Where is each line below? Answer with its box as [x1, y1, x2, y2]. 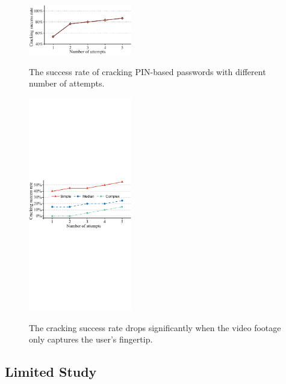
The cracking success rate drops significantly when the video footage [29, 321, 281, 334]
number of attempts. [29, 77, 105, 90]
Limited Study [5, 362, 97, 381]
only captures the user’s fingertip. [29, 333, 153, 346]
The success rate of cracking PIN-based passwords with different [29, 65, 266, 78]
